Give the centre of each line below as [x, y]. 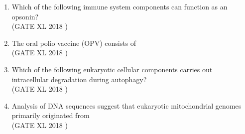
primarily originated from [51, 115]
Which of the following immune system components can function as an [120, 6]
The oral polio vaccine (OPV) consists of [74, 43]
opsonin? [25, 16]
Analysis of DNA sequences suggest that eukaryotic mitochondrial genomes [126, 105]
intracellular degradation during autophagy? [79, 79]
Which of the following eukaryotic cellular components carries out [112, 69]
